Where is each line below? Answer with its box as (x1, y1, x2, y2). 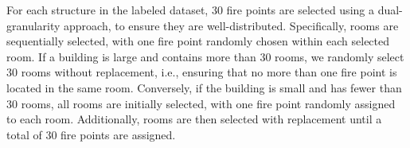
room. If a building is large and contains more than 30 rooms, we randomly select (6, 48, 404, 64)
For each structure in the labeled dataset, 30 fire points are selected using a (6, 2, 374, 18)
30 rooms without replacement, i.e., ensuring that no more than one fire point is (6, 64, 397, 80)
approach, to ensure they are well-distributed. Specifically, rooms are (64, 17, 399, 33)
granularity (6, 17, 61, 33)
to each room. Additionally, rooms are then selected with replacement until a (6, 111, 382, 127)
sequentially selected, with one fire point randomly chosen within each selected (6, 33, 390, 49)
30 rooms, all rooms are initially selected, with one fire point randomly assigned (6, 95, 396, 111)
